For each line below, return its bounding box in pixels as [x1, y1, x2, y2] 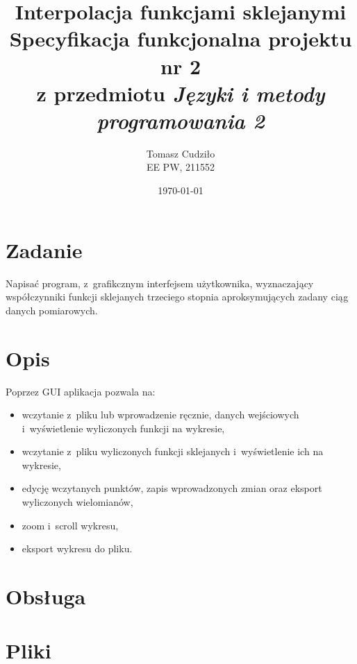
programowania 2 [97, 105, 265, 135]
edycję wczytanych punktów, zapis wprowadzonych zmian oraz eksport [22, 481, 322, 495]
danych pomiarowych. [6, 303, 98, 317]
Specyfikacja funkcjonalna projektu [9, 24, 352, 53]
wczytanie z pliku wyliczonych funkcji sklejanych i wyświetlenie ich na [22, 444, 324, 459]
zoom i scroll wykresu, [22, 518, 119, 532]
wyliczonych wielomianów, [22, 495, 133, 509]
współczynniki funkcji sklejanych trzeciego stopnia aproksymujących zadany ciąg [6, 289, 349, 304]
